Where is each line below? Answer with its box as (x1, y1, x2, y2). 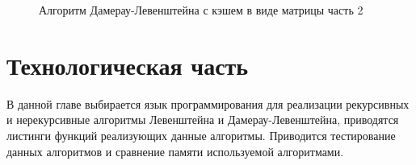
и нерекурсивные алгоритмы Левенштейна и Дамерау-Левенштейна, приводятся (6, 111, 399, 128)
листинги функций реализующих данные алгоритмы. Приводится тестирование (6, 126, 396, 143)
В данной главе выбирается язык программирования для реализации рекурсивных (6, 95, 410, 112)
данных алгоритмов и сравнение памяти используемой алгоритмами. (6, 142, 344, 159)
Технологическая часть (6, 48, 249, 81)
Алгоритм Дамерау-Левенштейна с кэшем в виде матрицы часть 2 (39, 2, 363, 18)
